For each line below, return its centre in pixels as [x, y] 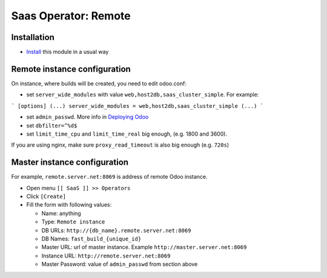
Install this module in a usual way [68, 52]
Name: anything [61, 213]
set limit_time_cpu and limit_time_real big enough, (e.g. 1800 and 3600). [127, 134]
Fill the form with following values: [69, 205]
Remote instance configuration [71, 69]
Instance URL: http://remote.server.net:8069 [106, 256]
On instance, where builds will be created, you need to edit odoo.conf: [99, 83]
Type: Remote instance [73, 222]
